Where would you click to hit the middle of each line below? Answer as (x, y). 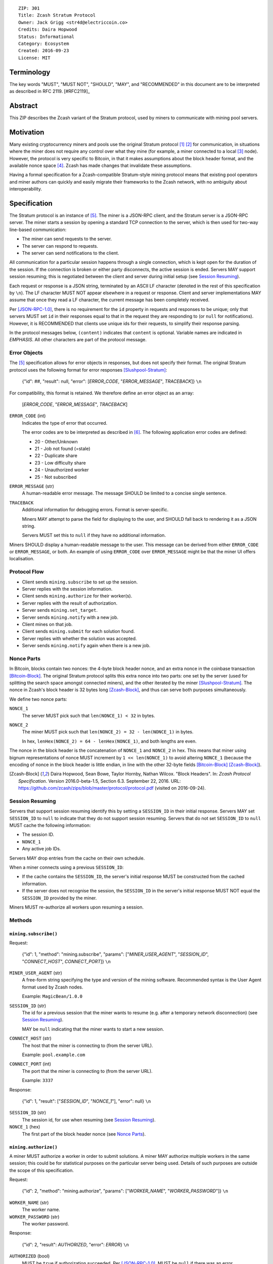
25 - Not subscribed (56, 477)
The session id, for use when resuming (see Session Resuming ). (89, 1119)
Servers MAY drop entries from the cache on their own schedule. (77, 858)
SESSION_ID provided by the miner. (59, 898)
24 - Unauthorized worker (62, 470)
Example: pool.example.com (54, 1055)
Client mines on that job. (47, 624)
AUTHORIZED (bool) (30, 1256)
